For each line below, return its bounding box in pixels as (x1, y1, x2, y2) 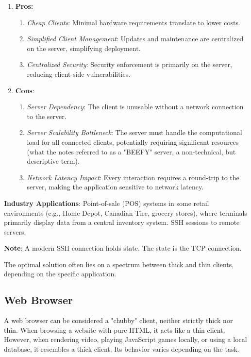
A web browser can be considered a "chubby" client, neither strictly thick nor (4, 315, 233, 325)
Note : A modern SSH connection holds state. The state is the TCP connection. (4, 243, 242, 253)
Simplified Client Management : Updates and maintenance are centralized (27, 34, 244, 44)
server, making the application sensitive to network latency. (27, 182, 204, 192)
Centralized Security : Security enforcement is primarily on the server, (27, 59, 232, 69)
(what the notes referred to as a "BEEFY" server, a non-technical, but (27, 146, 236, 156)
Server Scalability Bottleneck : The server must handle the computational (27, 127, 242, 137)
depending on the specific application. (4, 269, 117, 279)
